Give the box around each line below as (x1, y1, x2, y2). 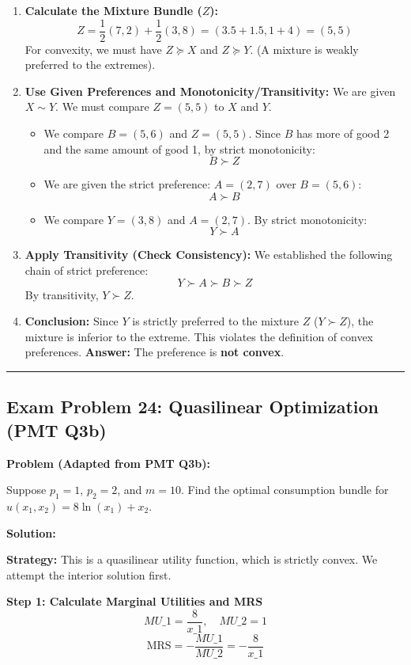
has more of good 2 (296, 125, 390, 142)
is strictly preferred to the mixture (132, 313, 300, 329)
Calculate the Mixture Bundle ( (25, 2, 202, 18)
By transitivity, (25, 286, 99, 302)
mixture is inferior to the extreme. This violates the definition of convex (25, 328, 374, 344)
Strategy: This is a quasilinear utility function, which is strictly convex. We (6, 551, 378, 568)
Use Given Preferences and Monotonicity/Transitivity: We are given (25, 82, 396, 99)
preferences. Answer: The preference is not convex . (25, 344, 285, 360)
